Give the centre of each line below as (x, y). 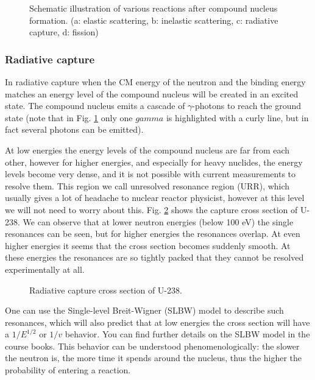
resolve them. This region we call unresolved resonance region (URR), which (147, 185)
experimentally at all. (45, 269)
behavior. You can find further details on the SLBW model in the (187, 334)
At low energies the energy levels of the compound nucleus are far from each (147, 150)
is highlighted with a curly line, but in (237, 117)
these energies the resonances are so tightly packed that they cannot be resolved (154, 257)
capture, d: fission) (64, 32)
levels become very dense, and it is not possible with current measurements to (150, 174)
